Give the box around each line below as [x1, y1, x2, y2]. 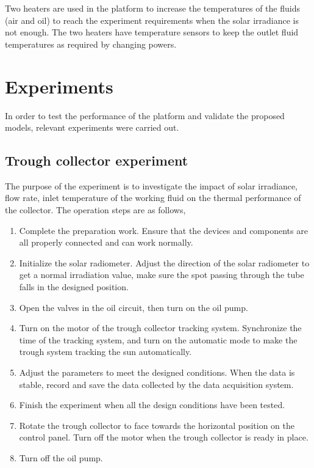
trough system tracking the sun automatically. [19, 345, 192, 358]
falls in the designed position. [19, 280, 129, 293]
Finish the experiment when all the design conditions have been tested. [19, 398, 285, 411]
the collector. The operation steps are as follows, [5, 203, 186, 216]
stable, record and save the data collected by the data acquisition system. [19, 378, 294, 390]
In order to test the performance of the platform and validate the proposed [5, 109, 285, 122]
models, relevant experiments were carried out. [5, 121, 179, 134]
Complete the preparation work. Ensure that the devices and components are [19, 224, 308, 236]
